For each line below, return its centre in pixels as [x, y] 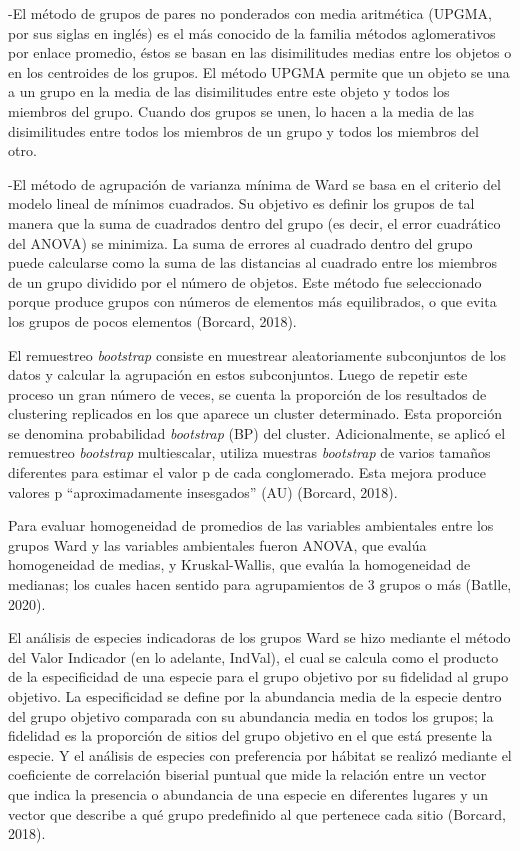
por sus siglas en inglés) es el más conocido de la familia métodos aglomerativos [252, 32]
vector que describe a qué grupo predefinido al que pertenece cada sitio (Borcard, [257, 813]
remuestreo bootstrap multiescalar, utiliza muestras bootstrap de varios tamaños [249, 452]
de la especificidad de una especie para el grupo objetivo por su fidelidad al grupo [258, 676]
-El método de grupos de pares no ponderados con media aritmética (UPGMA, [250, 13]
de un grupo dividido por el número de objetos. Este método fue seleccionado [245, 281]
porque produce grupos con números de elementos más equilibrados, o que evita [252, 301]
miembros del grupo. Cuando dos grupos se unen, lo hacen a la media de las [241, 110]
